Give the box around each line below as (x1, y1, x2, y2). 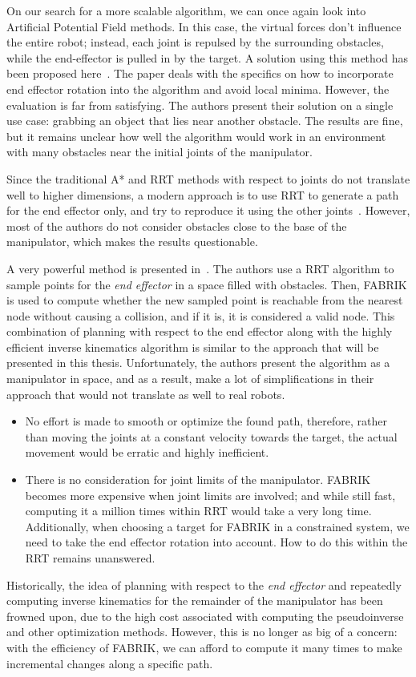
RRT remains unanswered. (25, 550, 155, 566)
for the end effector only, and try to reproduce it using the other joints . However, (6, 202, 410, 219)
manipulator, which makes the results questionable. (6, 233, 258, 250)
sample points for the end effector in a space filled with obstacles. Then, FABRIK (6, 276, 407, 292)
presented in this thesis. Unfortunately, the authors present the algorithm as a (6, 354, 390, 371)
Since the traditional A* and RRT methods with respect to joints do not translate (6, 170, 410, 187)
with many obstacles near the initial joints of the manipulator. (6, 143, 313, 160)
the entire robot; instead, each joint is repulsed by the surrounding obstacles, (6, 34, 384, 50)
